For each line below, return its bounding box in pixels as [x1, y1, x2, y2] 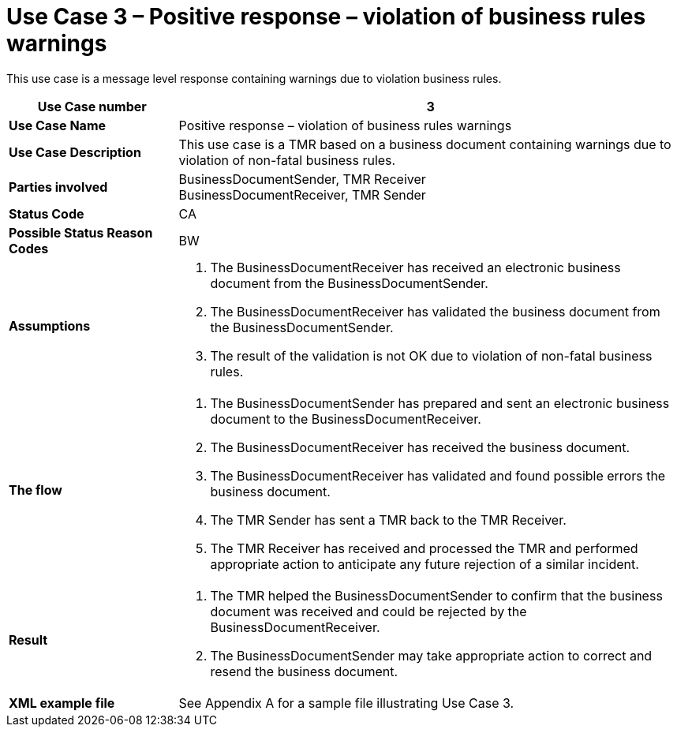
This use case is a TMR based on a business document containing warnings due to [178, 136, 671, 152]
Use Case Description [9, 144, 141, 160]
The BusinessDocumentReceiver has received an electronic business [210, 259, 621, 275]
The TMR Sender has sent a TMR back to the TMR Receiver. [210, 511, 567, 528]
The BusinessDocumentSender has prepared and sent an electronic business [210, 395, 670, 411]
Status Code [9, 205, 84, 222]
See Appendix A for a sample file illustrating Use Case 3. [178, 694, 514, 711]
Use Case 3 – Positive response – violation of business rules [6, 3, 646, 30]
